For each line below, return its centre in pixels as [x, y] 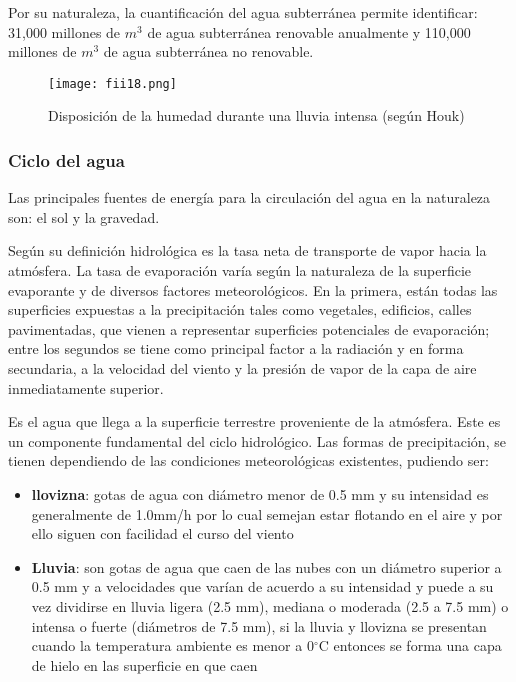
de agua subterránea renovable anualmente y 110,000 [309, 31]
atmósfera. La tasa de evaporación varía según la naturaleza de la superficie [240, 270]
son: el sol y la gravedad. [84, 216]
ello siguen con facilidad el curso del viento [162, 533]
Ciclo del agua [66, 159]
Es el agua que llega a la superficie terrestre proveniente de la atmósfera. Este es [254, 421]
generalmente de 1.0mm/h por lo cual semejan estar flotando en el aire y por [267, 513]
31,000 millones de [64, 31]
